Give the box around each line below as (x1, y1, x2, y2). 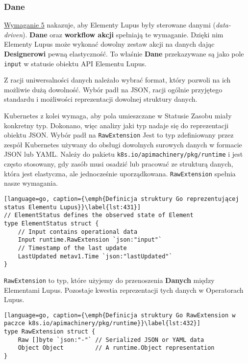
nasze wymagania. (4, 178, 58, 188)
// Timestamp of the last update (18, 244, 127, 251)
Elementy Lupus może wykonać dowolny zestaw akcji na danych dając (4, 39, 215, 49)
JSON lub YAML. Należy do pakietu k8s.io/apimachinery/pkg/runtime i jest (4, 149, 243, 159)
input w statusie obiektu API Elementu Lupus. (4, 58, 147, 68)
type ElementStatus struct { (4, 220, 99, 227)
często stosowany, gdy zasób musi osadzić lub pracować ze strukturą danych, (4, 159, 233, 169)
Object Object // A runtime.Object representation (18, 344, 215, 352)
